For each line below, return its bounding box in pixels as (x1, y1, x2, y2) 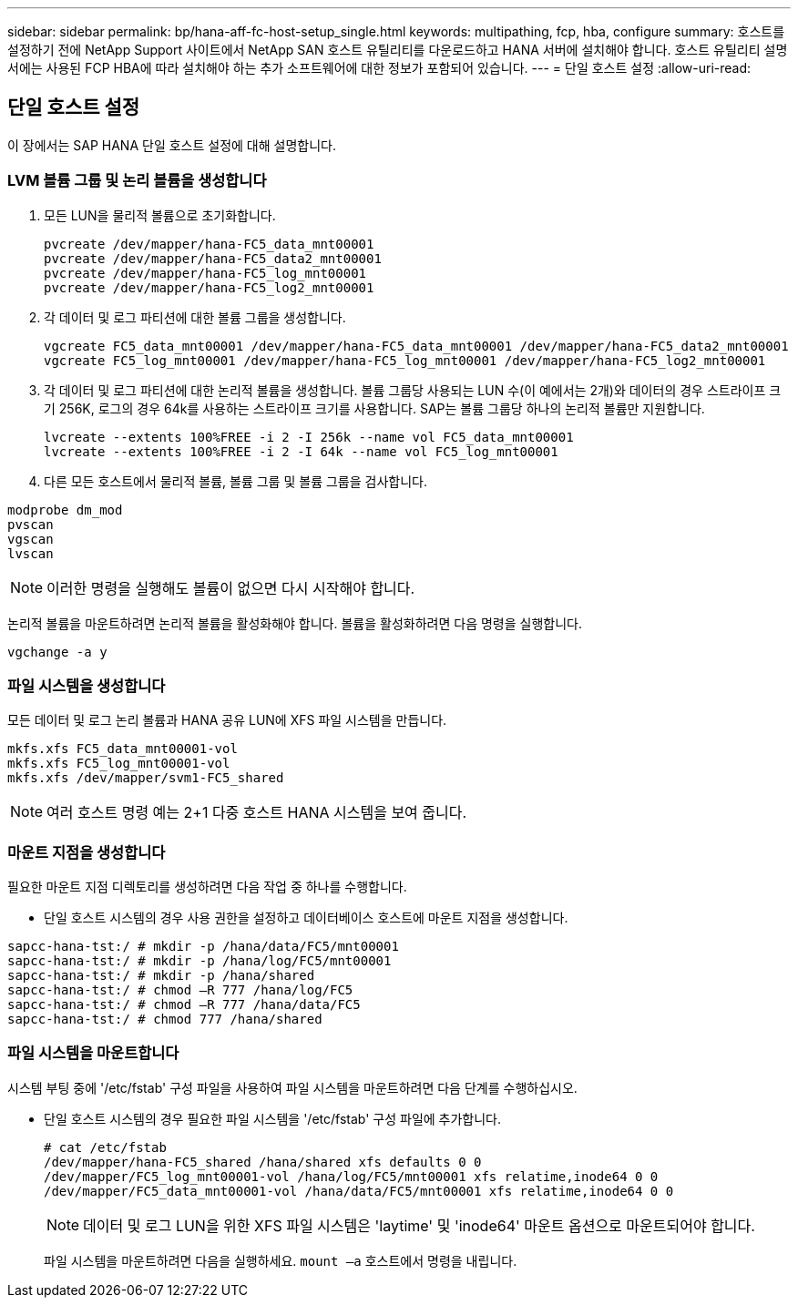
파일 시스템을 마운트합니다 (7, 1044, 179, 1063)
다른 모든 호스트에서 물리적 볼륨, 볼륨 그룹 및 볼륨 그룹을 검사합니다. (44, 473, 427, 489)
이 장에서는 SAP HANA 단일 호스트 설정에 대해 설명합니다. (7, 137, 336, 153)
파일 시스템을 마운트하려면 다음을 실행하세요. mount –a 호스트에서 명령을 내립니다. (44, 1252, 517, 1269)
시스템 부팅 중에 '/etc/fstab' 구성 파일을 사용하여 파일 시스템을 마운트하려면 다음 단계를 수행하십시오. (7, 1079, 578, 1096)
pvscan (7, 516, 54, 532)
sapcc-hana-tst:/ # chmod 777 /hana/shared (7, 1012, 322, 1027)
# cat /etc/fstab (44, 1139, 167, 1155)
